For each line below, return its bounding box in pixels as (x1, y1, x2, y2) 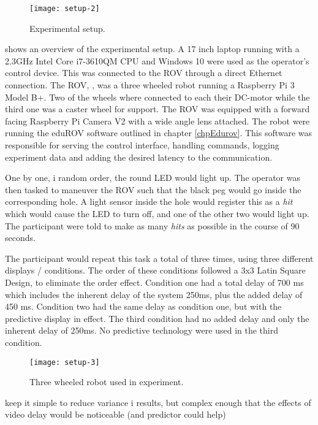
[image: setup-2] (29, 4, 100, 13)
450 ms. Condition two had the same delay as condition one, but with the (5, 300, 282, 313)
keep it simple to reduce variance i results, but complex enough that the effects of (5, 396, 311, 408)
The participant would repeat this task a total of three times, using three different (5, 251, 314, 264)
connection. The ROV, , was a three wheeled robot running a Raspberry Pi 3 (5, 78, 295, 91)
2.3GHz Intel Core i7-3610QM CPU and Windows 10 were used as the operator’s (5, 54, 309, 67)
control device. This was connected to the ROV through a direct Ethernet (5, 66, 282, 79)
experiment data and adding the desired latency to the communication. (5, 150, 273, 163)
